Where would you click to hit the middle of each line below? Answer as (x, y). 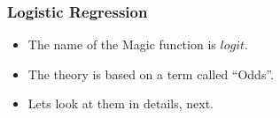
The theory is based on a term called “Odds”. (151, 74)
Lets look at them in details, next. (121, 103)
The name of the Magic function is (122, 44)
